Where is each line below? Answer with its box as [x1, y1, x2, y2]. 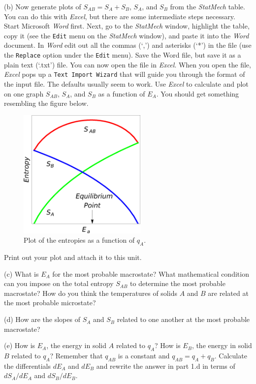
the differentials [4, 360, 51, 371]
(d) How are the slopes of [4, 314, 80, 324]
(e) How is [4, 340, 35, 351]
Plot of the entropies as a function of [24, 235, 135, 245]
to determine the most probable [130, 278, 225, 288]
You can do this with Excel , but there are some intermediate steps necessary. [4, 11, 235, 21]
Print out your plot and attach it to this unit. [4, 252, 142, 262]
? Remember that [50, 351, 103, 361]
